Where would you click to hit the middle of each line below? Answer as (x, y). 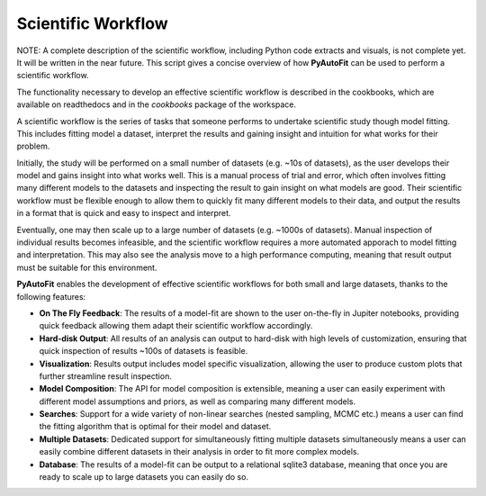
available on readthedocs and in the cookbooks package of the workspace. (157, 104)
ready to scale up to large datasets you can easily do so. (144, 477)
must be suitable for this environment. (87, 267)
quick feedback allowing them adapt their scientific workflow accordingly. (176, 326)
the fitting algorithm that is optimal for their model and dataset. (155, 427)
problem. (33, 146)
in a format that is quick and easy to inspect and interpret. (124, 213)
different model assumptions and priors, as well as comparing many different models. (198, 401)
